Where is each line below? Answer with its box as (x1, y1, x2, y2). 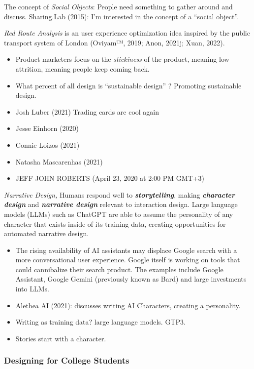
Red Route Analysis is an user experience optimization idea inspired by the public (4, 28, 250, 38)
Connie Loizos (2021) (15, 139, 80, 150)
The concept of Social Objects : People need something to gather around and (4, 1, 233, 11)
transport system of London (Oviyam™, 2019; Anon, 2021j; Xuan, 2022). (4, 37, 225, 47)
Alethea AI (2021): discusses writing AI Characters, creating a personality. (15, 300, 241, 310)
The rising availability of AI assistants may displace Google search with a (15, 245, 237, 255)
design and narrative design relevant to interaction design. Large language (4, 199, 238, 209)
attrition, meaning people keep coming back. (15, 63, 150, 74)
